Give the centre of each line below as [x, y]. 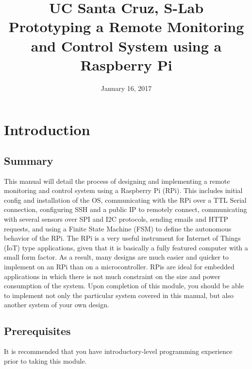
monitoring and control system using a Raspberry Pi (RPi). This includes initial [123, 190]
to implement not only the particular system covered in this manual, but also [119, 295]
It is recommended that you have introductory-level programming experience [118, 351]
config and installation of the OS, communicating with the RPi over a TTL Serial [125, 200]
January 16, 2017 [126, 88]
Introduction [47, 130]
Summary [29, 160]
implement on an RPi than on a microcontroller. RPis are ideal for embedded [119, 267]
